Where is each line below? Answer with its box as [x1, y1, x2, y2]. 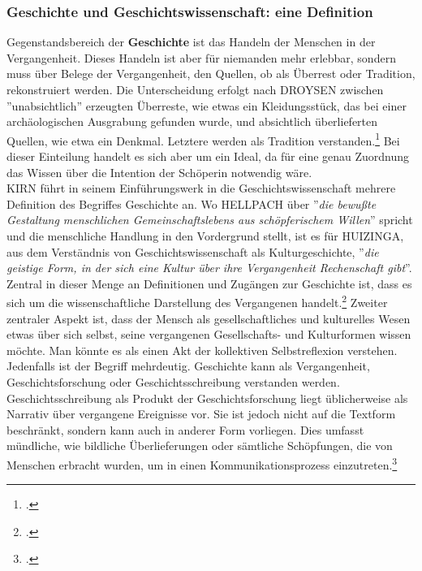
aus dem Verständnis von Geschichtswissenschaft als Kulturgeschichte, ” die [6, 243, 379, 260]
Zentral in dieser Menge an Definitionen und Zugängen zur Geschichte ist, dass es [6, 275, 412, 292]
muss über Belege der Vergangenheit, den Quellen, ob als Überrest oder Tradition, [6, 65, 416, 82]
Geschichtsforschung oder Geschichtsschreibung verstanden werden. [6, 374, 340, 390]
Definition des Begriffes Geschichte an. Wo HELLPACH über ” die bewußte [6, 195, 377, 212]
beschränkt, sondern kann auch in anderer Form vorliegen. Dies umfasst [6, 421, 364, 438]
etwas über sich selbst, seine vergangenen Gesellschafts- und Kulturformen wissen [6, 326, 411, 343]
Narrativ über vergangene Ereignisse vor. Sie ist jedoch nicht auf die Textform [6, 405, 396, 422]
